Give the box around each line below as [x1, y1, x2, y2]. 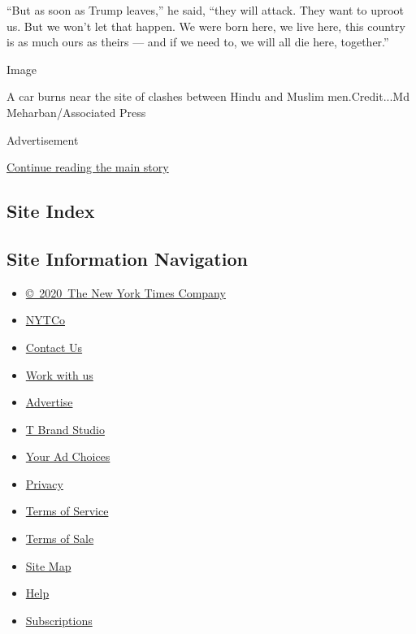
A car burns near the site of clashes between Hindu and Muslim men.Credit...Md [6, 88, 409, 105]
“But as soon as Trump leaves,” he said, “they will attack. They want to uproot [6, 2, 405, 18]
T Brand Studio [25, 420, 105, 437]
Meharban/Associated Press [6, 103, 146, 120]
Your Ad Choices [25, 448, 110, 465]
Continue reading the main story [6, 158, 169, 176]
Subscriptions [25, 611, 93, 628]
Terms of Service [25, 502, 109, 519]
